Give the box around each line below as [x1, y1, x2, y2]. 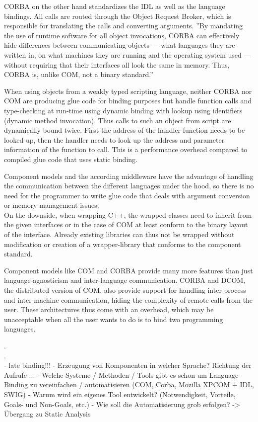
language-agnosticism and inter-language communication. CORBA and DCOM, [4, 275, 246, 285]
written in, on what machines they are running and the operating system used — [4, 49, 251, 60]
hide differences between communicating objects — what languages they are [4, 40, 235, 50]
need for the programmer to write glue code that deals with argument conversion [4, 190, 250, 200]
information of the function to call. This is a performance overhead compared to [4, 144, 248, 155]
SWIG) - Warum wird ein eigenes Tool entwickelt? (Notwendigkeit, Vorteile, [4, 389, 236, 399]
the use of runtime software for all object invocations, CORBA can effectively [4, 30, 240, 40]
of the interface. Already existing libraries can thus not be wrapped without [4, 229, 235, 240]
